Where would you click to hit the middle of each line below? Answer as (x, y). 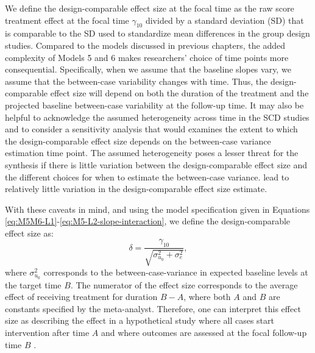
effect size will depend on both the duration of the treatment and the (179, 93)
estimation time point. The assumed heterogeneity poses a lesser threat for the (152, 153)
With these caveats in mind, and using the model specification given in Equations (157, 209)
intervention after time (47, 332)
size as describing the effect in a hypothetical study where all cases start (140, 320)
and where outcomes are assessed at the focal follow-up (204, 332)
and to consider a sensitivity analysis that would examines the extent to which (151, 129)
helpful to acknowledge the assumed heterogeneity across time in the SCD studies (157, 117)
